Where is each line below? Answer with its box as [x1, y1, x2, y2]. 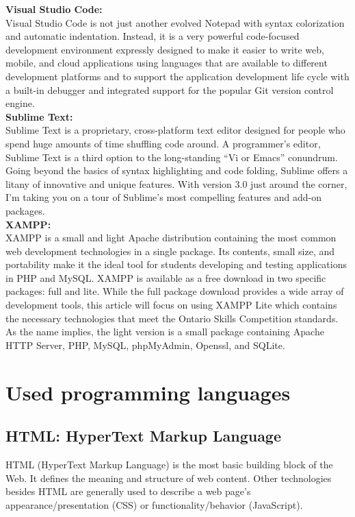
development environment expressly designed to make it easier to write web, [5, 42, 324, 56]
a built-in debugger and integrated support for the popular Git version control [5, 82, 334, 97]
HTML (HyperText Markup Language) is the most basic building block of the [5, 457, 333, 472]
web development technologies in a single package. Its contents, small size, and [5, 243, 335, 258]
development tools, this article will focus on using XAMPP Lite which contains [5, 298, 337, 312]
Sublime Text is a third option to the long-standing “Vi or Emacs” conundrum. [5, 149, 338, 164]
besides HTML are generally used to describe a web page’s [5, 484, 251, 498]
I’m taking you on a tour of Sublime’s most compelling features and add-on [5, 190, 321, 204]
